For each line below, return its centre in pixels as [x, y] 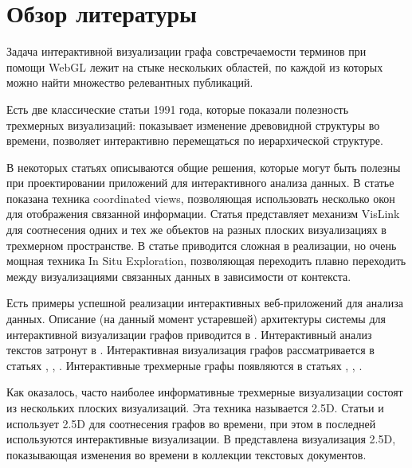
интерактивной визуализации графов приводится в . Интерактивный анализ [189, 334]
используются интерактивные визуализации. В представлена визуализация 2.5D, [201, 439]
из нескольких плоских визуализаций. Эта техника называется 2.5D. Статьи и [195, 408]
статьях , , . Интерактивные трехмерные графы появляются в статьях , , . [184, 365]
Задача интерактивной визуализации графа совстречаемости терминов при [186, 51]
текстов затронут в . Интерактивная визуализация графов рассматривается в [190, 350]
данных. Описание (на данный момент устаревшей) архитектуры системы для [196, 319]
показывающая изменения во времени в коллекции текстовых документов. [186, 454]
